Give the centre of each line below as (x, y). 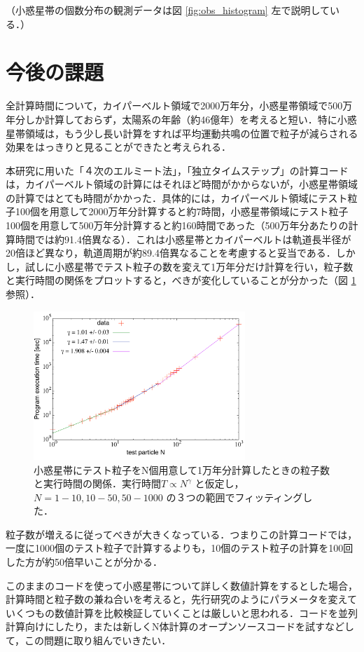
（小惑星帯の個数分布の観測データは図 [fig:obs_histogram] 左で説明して (168, 10)
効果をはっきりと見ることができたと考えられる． (118, 147)
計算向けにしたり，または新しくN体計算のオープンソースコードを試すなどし (180, 626)
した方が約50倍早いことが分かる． (84, 562)
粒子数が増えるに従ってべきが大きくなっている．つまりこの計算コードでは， (182, 534)
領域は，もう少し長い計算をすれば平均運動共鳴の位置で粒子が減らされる (191, 133)
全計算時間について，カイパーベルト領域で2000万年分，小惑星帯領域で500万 (179, 106)
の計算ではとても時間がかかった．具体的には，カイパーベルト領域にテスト (177, 197)
